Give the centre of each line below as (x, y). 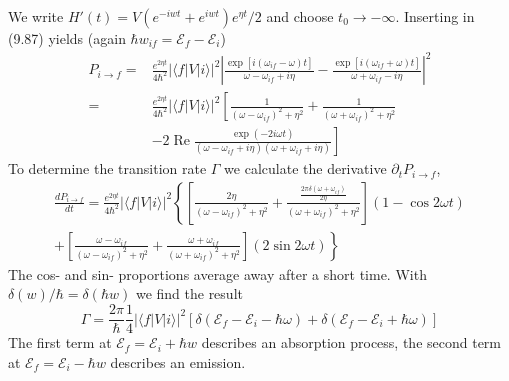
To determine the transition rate (107, 168)
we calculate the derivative (305, 168)
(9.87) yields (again (67, 38)
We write (36, 16)
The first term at (60, 342)
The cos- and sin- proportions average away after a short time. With (217, 273)
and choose (300, 16)
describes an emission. (178, 361)
